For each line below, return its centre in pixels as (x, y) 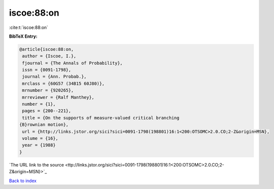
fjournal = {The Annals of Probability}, (72, 63)
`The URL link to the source (36, 165)
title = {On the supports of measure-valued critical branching (101, 118)
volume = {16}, (40, 138)
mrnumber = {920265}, (48, 90)
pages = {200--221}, (47, 111)
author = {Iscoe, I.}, (49, 56)
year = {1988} (39, 145)
